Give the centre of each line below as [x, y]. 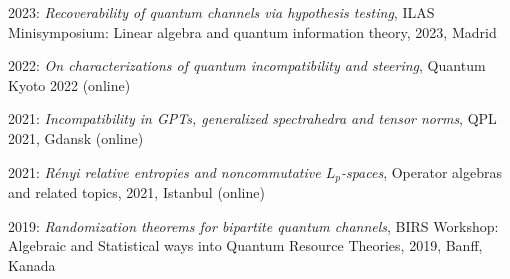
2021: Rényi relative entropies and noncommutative [164, 171]
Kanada [32, 264]
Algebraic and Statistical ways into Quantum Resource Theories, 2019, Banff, [245, 245]
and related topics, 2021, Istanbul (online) [136, 192]
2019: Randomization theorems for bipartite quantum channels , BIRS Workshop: [253, 225]
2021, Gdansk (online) [76, 137]
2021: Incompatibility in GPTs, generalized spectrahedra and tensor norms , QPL [252, 118]
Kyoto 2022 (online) [69, 84]
